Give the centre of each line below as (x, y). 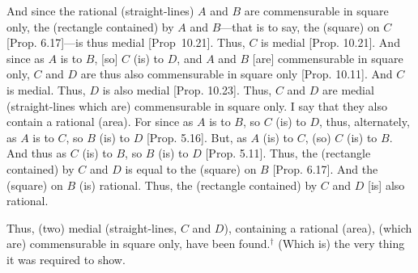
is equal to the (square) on (191, 168)
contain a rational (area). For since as (100, 122)
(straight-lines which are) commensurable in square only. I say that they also (197, 105)
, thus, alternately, (365, 122)
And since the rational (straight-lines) (100, 10)
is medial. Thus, (46, 89)
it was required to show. (66, 259)
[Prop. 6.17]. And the (325, 168)
